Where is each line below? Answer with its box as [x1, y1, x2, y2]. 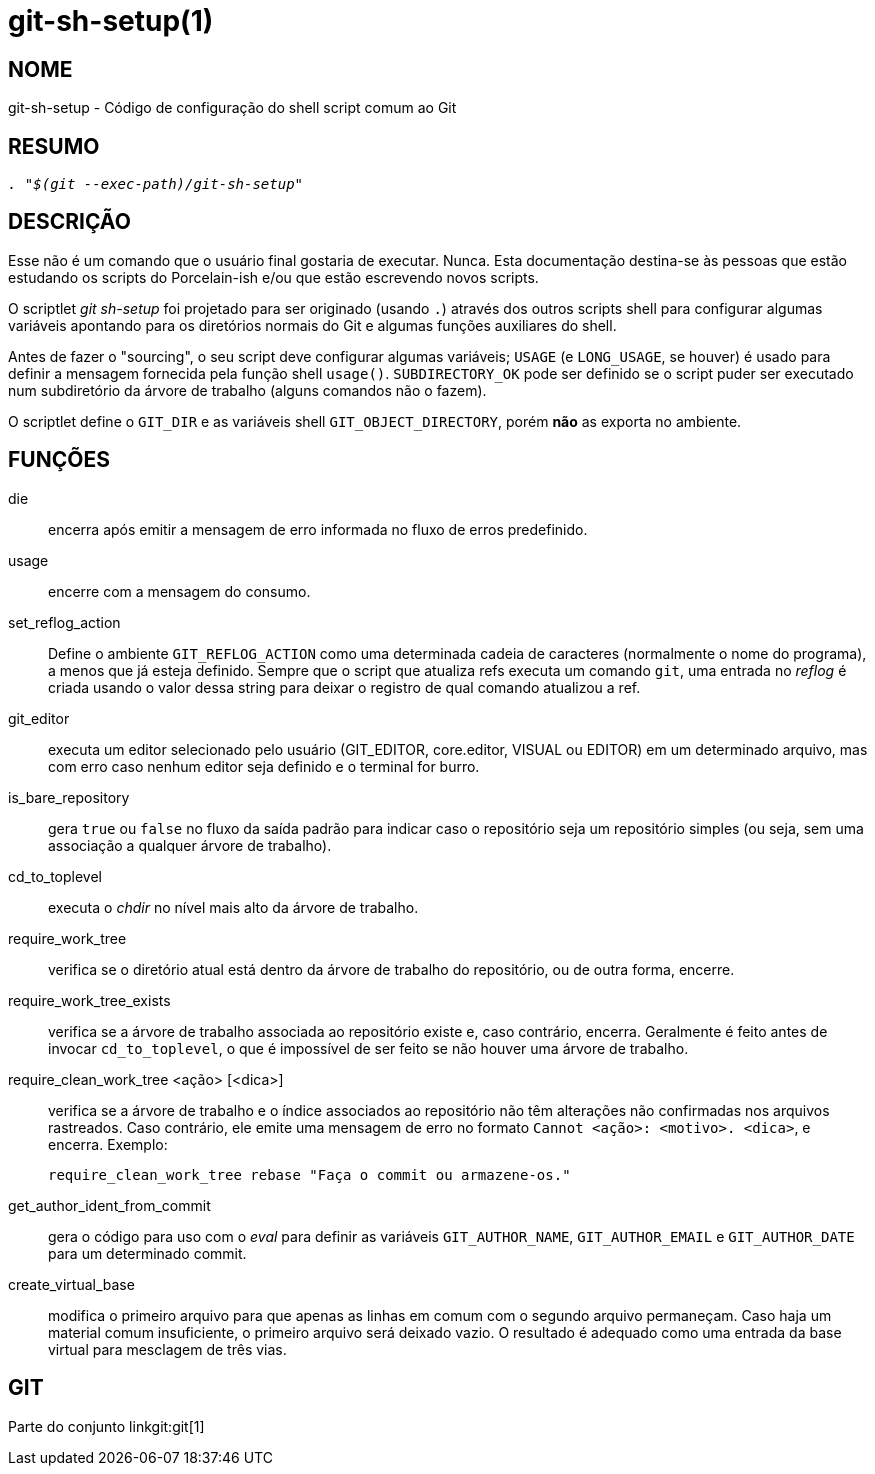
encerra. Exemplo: [48, 1135, 168, 1153]
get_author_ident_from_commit [8, 1196, 211, 1214]
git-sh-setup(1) [8, 4, 214, 38]
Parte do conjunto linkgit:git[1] [8, 1417, 205, 1435]
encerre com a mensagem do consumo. [48, 582, 311, 600]
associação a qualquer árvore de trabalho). [48, 836, 332, 854]
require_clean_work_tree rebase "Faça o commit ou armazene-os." [48, 1166, 571, 1183]
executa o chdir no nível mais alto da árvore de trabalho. [48, 898, 419, 916]
